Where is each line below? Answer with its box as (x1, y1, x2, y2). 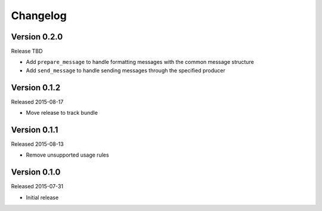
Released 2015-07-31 (11, 183, 64, 190)
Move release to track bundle (26, 109, 98, 117)
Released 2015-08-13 (11, 140, 64, 148)
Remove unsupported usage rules (26, 151, 110, 158)
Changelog (11, 9, 67, 22)
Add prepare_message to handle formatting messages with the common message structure (26, 59, 255, 66)
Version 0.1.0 (11, 167, 61, 178)
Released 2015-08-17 (11, 98, 64, 105)
